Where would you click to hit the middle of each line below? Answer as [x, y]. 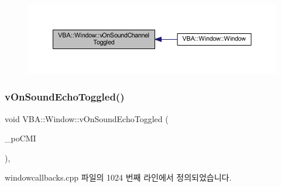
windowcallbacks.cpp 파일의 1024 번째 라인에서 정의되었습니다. [118, 177]
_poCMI [20, 138]
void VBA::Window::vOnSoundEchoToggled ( [87, 118]
